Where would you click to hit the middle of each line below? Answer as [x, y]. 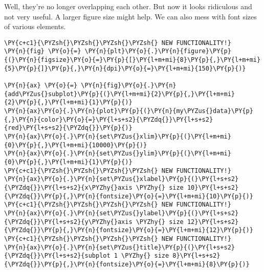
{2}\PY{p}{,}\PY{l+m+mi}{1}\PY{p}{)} [68, 103]
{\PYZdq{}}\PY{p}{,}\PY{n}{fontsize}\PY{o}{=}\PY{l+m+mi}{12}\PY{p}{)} [129, 230]
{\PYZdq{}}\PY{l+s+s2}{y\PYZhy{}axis [68, 222]
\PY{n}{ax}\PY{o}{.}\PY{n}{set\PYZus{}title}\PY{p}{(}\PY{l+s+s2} [120, 247]
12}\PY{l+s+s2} [213, 222]
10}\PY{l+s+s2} [213, 187]
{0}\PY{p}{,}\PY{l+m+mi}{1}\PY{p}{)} [68, 162]
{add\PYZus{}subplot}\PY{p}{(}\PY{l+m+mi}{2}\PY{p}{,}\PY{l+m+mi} [120, 94]
